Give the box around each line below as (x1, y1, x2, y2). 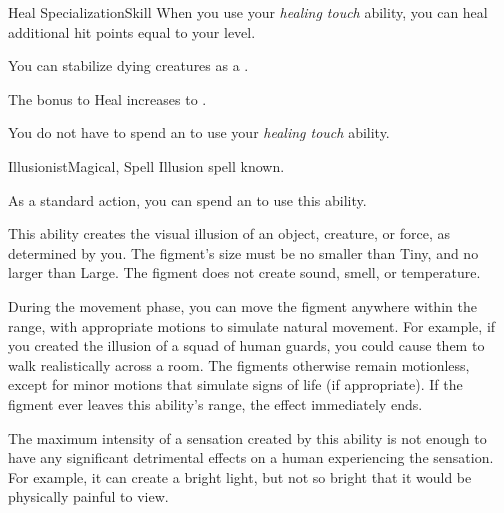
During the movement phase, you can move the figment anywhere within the (8, 295, 477, 316)
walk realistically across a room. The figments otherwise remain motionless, (8, 354, 470, 375)
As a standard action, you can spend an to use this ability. (8, 189, 367, 210)
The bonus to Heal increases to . (8, 88, 207, 109)
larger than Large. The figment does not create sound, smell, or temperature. (8, 262, 481, 283)
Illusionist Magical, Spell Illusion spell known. (8, 155, 285, 176)
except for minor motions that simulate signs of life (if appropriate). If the (8, 374, 463, 395)
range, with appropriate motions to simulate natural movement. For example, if (8, 315, 496, 336)
